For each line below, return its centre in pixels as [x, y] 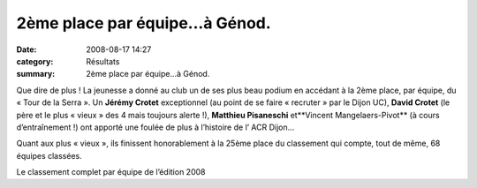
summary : [36, 74]
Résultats [103, 61]
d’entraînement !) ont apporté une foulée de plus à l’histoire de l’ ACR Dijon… [155, 127]
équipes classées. [49, 155]
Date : [26, 49]
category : [35, 61]
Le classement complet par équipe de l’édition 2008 [111, 172]
